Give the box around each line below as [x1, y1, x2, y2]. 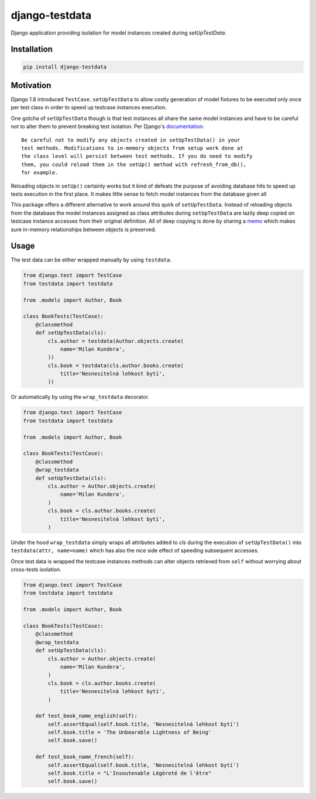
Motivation [11, 80, 51, 90]
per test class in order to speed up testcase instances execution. [11, 104, 167, 111]
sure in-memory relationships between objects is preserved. [11, 226, 156, 233]
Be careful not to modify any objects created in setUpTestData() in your [21, 136, 241, 143]
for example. [21, 170, 59, 176]
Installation [11, 44, 53, 54]
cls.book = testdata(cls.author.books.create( [47, 362, 184, 368]
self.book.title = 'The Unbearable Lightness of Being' [47, 729, 212, 736]
